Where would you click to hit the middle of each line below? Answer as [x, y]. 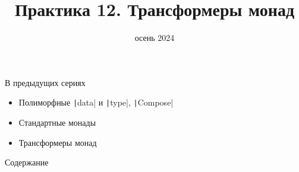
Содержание [27, 162]
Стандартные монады [57, 122]
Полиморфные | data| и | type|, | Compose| [96, 102]
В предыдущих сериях [45, 82]
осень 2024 [155, 38]
